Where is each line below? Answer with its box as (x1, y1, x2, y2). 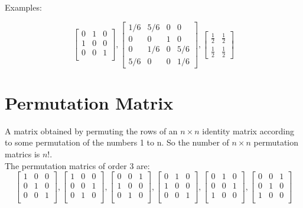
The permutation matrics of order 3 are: (5, 159, 150, 171)
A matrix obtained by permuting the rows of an (5, 124, 178, 137)
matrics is (5, 148, 40, 160)
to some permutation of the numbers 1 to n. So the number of (5, 136, 229, 148)
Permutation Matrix (5, 90, 174, 114)
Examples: (5, 1, 42, 13)
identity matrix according (202, 124, 295, 137)
